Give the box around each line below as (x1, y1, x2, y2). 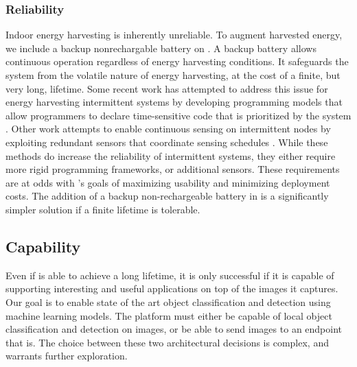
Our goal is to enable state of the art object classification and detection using (5, 294, 331, 309)
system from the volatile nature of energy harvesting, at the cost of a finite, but (5, 68, 341, 82)
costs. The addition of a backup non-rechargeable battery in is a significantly (5, 189, 329, 203)
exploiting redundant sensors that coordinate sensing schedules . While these (5, 134, 328, 149)
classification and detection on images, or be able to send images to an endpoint (5, 322, 343, 336)
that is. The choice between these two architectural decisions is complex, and (5, 335, 329, 349)
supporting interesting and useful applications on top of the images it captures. (5, 281, 338, 296)
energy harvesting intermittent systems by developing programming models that (5, 95, 343, 109)
